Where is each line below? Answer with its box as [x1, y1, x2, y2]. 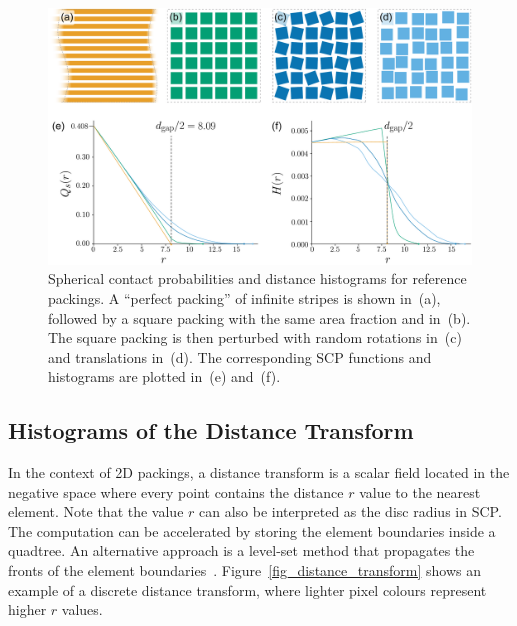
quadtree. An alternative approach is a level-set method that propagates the [8, 540, 475, 561]
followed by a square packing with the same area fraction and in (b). [48, 307, 471, 328]
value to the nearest [359, 481, 481, 502]
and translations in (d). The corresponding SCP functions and [48, 346, 432, 367]
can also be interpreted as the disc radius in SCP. [199, 501, 502, 522]
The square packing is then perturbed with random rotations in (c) [48, 327, 462, 348]
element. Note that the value [8, 501, 184, 522]
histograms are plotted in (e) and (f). [48, 366, 281, 387]
